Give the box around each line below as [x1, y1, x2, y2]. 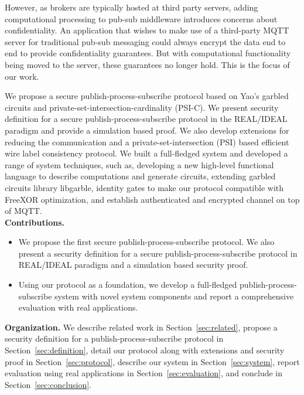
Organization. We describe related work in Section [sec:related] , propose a [5, 321, 278, 333]
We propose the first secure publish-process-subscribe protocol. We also [18, 236, 275, 248]
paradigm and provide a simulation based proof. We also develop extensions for [5, 124, 289, 136]
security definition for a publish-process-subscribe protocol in [5, 332, 224, 345]
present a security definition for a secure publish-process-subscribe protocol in [18, 247, 298, 259]
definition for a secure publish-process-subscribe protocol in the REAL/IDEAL [5, 113, 288, 125]
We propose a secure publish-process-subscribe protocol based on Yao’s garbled [5, 90, 289, 102]
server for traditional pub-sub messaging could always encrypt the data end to [5, 35, 286, 47]
